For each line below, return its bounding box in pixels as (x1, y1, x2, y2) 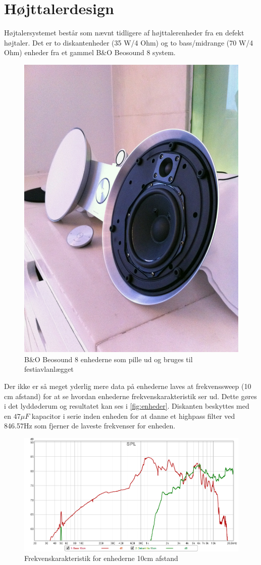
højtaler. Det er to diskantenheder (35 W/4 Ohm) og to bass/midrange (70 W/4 (4, 37, 253, 48)
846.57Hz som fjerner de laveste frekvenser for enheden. (4, 420, 176, 431)
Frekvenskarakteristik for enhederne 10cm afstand (24, 553, 178, 563)
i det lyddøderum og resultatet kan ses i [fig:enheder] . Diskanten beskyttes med (4, 401, 249, 411)
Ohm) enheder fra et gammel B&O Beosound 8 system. (4, 47, 176, 58)
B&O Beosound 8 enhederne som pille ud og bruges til (24, 354, 193, 364)
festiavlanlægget (24, 364, 74, 374)
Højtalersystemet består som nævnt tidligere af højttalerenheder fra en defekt (4, 27, 244, 38)
